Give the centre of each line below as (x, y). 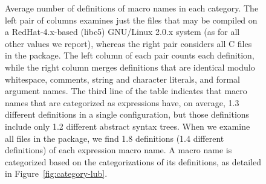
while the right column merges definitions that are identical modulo (130, 67)
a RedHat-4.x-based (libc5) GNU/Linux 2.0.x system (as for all (122, 32)
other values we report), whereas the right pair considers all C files (128, 43)
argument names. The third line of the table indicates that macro (126, 91)
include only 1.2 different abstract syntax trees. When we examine (128, 126)
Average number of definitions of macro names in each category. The (132, 8)
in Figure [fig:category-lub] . (56, 173)
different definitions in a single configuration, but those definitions (127, 114)
